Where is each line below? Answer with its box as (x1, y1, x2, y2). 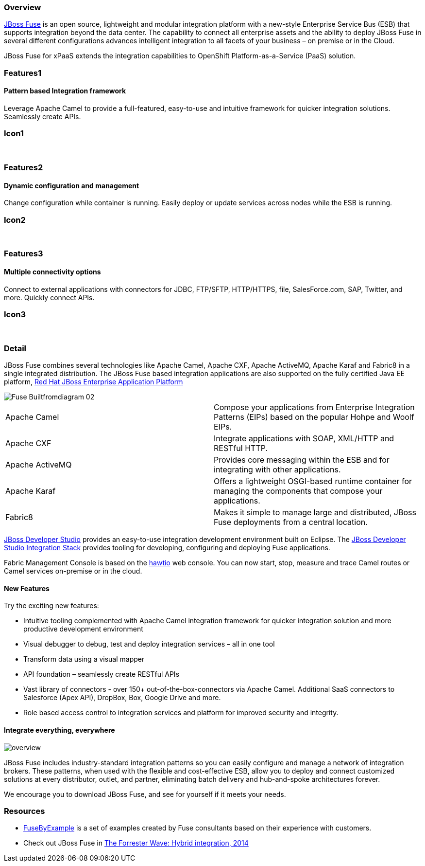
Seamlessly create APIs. (4, 112, 81, 121)
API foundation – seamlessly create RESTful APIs (23, 670, 180, 679)
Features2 (4, 162, 43, 173)
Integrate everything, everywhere (4, 725, 115, 734)
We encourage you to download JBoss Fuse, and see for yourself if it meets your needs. (4, 790, 286, 798)
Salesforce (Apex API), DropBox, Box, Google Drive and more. (23, 693, 221, 702)
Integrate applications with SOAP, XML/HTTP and (214, 433, 394, 444)
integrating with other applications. (214, 465, 341, 475)
